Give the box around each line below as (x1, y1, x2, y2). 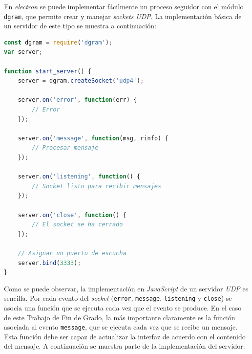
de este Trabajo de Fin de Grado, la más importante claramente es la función (4, 312, 235, 322)
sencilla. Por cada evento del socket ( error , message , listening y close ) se (4, 293, 232, 303)
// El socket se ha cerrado (32, 221, 123, 228)
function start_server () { (4, 67, 91, 75)
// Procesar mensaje (32, 144, 99, 152)
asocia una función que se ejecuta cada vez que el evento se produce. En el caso (4, 302, 242, 312)
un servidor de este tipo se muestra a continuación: (4, 21, 156, 31)
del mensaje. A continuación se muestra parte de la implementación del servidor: (4, 341, 245, 351)
